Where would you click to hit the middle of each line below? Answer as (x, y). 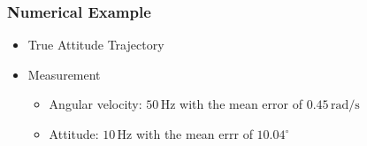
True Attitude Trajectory (96, 45)
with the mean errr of (194, 134)
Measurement (64, 74)
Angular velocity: (96, 104)
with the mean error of (241, 104)
